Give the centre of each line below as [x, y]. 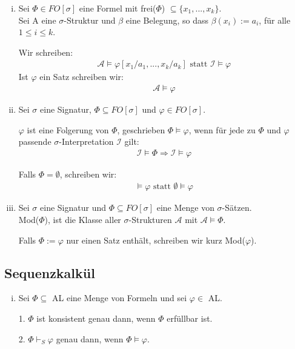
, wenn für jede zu [222, 129]
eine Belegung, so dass [167, 20]
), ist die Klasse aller [83, 220]
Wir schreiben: [46, 52]
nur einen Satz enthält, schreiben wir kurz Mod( [156, 240]
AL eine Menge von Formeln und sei [120, 298]
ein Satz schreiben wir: [81, 77]
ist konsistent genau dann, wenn [96, 318]
